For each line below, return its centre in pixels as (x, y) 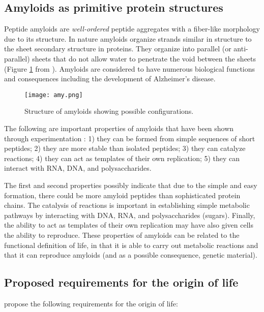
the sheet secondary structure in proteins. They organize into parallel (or (118, 49)
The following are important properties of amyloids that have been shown (119, 128)
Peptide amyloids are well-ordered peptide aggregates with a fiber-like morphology (132, 29)
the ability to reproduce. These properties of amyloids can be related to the (122, 235)
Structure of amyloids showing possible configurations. (109, 111)
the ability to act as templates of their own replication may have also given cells (129, 225)
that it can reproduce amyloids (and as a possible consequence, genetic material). (131, 255)
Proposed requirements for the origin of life (121, 282)
